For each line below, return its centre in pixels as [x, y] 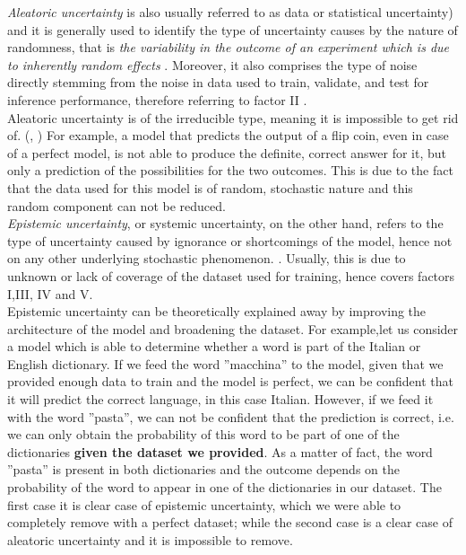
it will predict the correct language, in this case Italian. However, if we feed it [220, 399]
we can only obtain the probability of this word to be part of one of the [203, 434]
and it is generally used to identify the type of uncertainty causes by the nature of [233, 29]
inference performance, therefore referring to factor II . [157, 99]
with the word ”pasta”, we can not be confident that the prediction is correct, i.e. [231, 416]
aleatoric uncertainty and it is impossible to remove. [150, 539]
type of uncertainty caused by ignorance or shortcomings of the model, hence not [230, 240]
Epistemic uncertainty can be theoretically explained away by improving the [217, 311]
